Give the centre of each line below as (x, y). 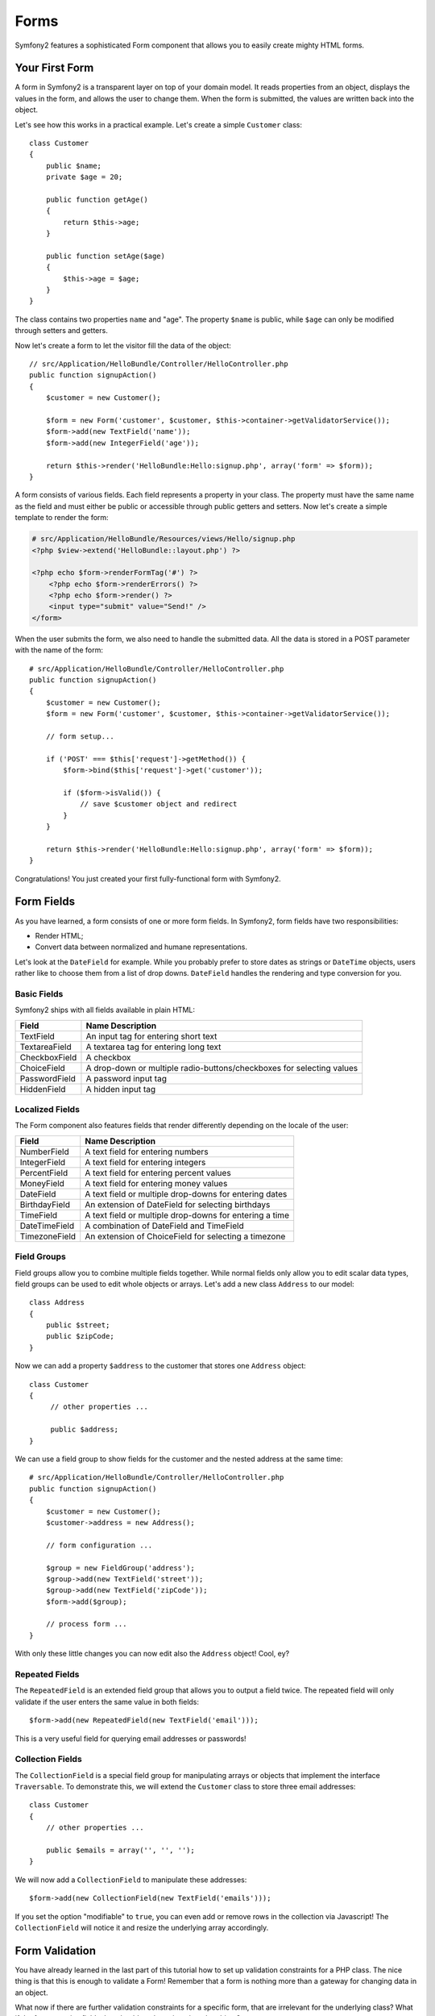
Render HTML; (59, 935)
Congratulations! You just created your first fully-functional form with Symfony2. (148, 878)
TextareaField (46, 1047)
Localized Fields (48, 1110)
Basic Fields (39, 993)
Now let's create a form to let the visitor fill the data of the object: (123, 345)
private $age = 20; (84, 177)
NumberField (44, 1152)
